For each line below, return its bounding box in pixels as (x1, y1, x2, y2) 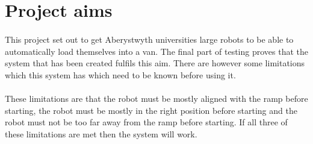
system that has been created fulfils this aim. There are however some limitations (5, 57, 305, 69)
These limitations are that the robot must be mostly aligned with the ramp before (5, 92, 308, 104)
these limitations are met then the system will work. (5, 127, 197, 140)
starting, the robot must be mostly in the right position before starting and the (5, 104, 297, 116)
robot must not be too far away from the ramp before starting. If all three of (5, 116, 288, 128)
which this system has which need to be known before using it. (5, 68, 236, 81)
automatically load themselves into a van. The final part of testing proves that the (5, 45, 308, 57)
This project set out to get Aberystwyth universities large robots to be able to (5, 33, 294, 45)
